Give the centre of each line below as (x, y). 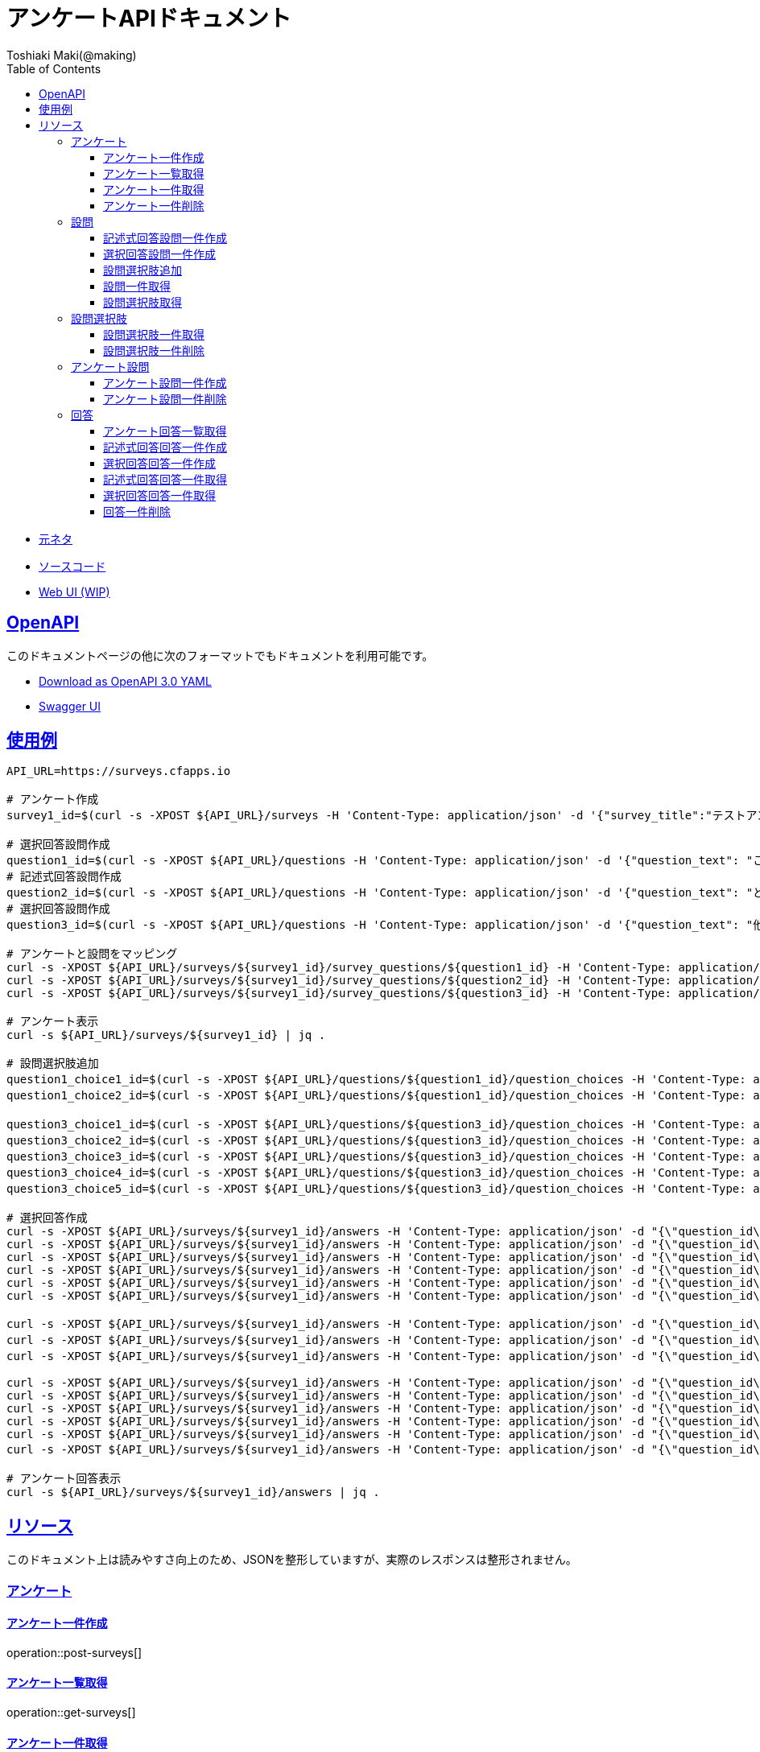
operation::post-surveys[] (74, 1652)
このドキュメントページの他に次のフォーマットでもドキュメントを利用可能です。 (220, 655)
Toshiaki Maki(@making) (72, 55)
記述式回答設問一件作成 (165, 237)
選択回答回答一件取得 (159, 495)
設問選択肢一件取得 (154, 334)
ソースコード (72, 566)
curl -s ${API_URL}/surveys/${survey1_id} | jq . (166, 1035)
